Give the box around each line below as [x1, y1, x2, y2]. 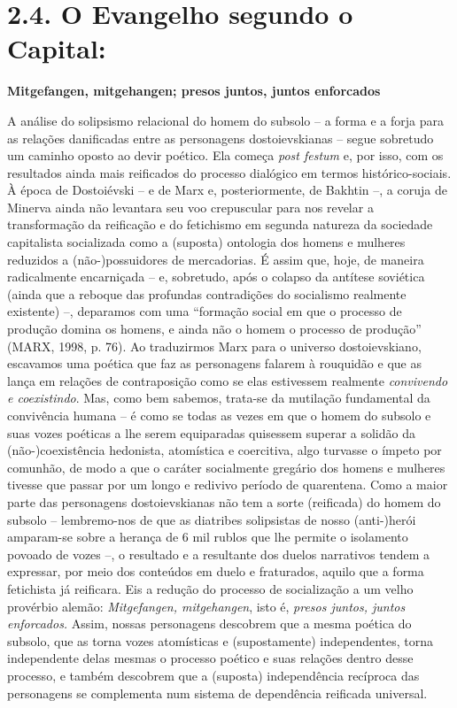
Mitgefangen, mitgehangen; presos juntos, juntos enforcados [7, 81, 381, 100]
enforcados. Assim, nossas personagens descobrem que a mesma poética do [7, 614, 412, 633]
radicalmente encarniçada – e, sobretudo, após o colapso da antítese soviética [7, 267, 425, 286]
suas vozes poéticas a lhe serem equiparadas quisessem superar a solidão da [7, 423, 415, 442]
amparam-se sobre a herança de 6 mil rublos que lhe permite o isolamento [7, 527, 408, 546]
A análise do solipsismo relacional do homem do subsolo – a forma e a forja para [7, 111, 444, 129]
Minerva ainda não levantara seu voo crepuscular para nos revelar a [7, 197, 374, 216]
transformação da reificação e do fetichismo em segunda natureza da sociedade [7, 215, 433, 234]
